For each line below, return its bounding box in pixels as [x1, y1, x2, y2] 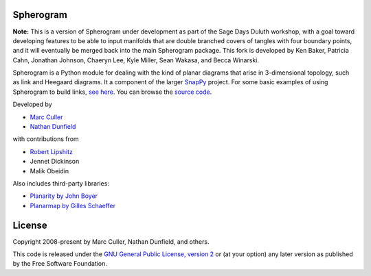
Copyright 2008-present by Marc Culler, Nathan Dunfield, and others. [12, 237, 210, 246]
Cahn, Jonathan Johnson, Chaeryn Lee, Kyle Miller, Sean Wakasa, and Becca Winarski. [12, 55, 259, 64]
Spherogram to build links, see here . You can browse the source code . [12, 88, 212, 96]
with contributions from [12, 135, 79, 143]
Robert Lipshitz [30, 147, 74, 155]
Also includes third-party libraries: [12, 179, 110, 188]
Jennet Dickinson [30, 158, 80, 166]
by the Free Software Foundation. [12, 260, 108, 268]
